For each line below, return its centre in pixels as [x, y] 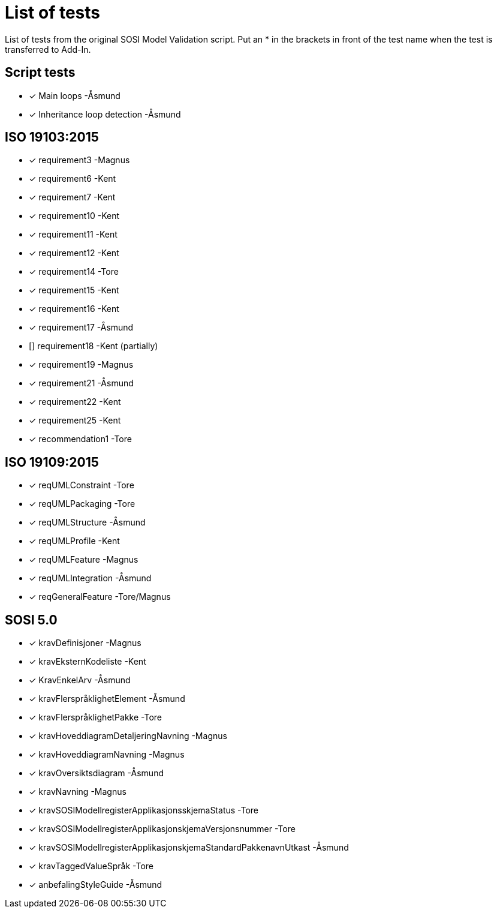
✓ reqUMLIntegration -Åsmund [90, 578]
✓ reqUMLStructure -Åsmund [87, 522]
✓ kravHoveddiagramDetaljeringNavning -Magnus [128, 736]
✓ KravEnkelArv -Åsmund [80, 680]
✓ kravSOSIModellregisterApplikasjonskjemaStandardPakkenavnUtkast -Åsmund [189, 848]
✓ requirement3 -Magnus [79, 160]
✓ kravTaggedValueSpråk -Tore [91, 866]
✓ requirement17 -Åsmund [81, 328]
